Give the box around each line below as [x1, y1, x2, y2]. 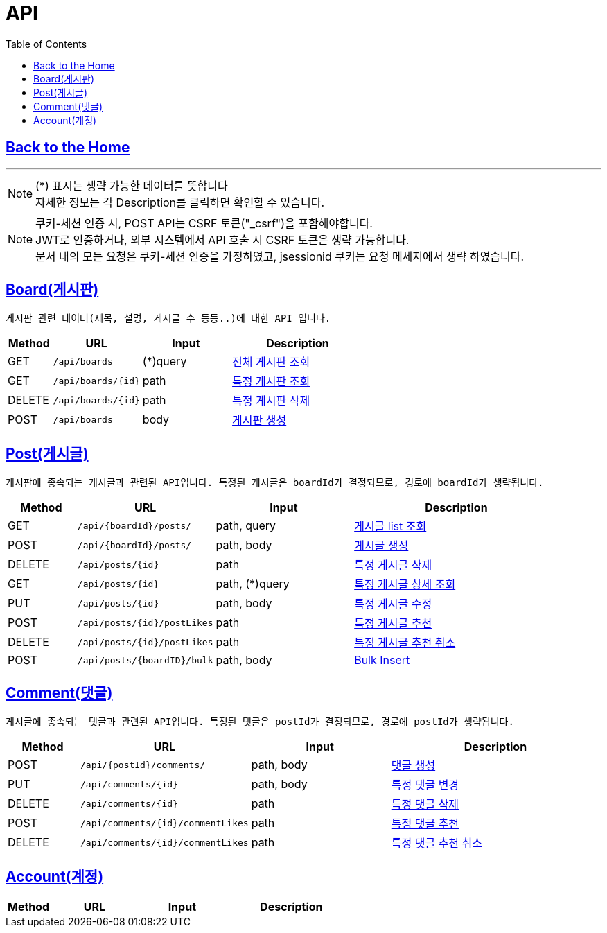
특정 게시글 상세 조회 [354, 577, 456, 592]
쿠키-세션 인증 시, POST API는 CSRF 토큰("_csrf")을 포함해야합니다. [35, 216, 373, 230]
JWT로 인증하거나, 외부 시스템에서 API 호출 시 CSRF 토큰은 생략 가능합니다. [35, 232, 410, 247]
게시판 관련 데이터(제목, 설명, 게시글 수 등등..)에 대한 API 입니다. [6, 313, 331, 324]
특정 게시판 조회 [232, 374, 310, 389]
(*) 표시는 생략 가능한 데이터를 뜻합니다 [35, 178, 228, 193]
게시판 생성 [232, 413, 287, 428]
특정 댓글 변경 [391, 778, 459, 792]
